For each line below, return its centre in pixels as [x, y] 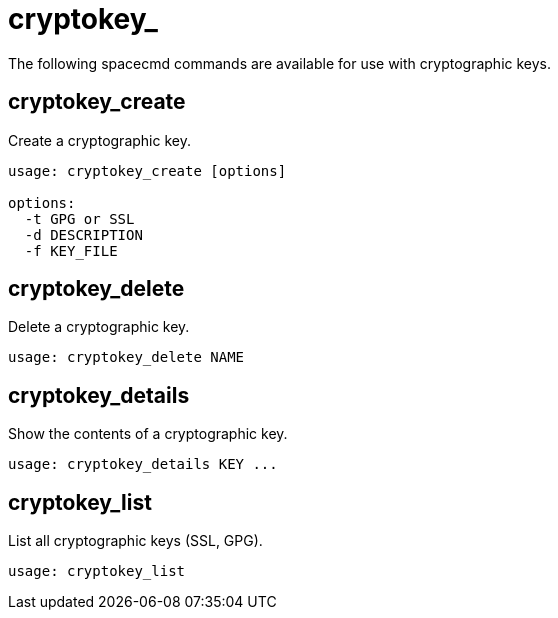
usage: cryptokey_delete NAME [126, 357]
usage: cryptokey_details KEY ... [143, 464]
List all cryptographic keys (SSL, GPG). [135, 541]
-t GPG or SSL [79, 218]
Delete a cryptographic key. [99, 327]
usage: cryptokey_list [97, 571]
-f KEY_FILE [71, 250]
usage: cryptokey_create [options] [147, 170]
